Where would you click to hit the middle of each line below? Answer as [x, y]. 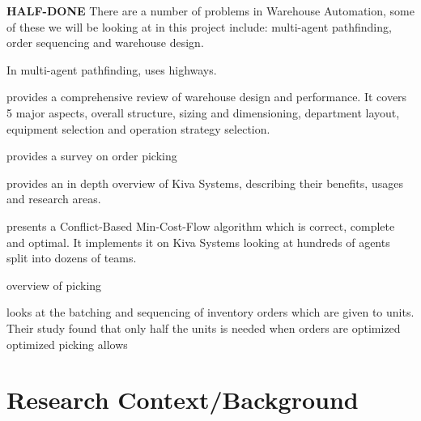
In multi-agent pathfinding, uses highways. [112, 69]
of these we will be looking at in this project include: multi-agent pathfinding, [199, 26]
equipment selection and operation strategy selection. [138, 128]
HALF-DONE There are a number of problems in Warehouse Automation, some [210, 11]
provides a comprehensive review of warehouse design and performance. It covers [207, 97]
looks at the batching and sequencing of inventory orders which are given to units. [210, 312]
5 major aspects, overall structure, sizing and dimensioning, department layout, [203, 112]
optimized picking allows [67, 344]
